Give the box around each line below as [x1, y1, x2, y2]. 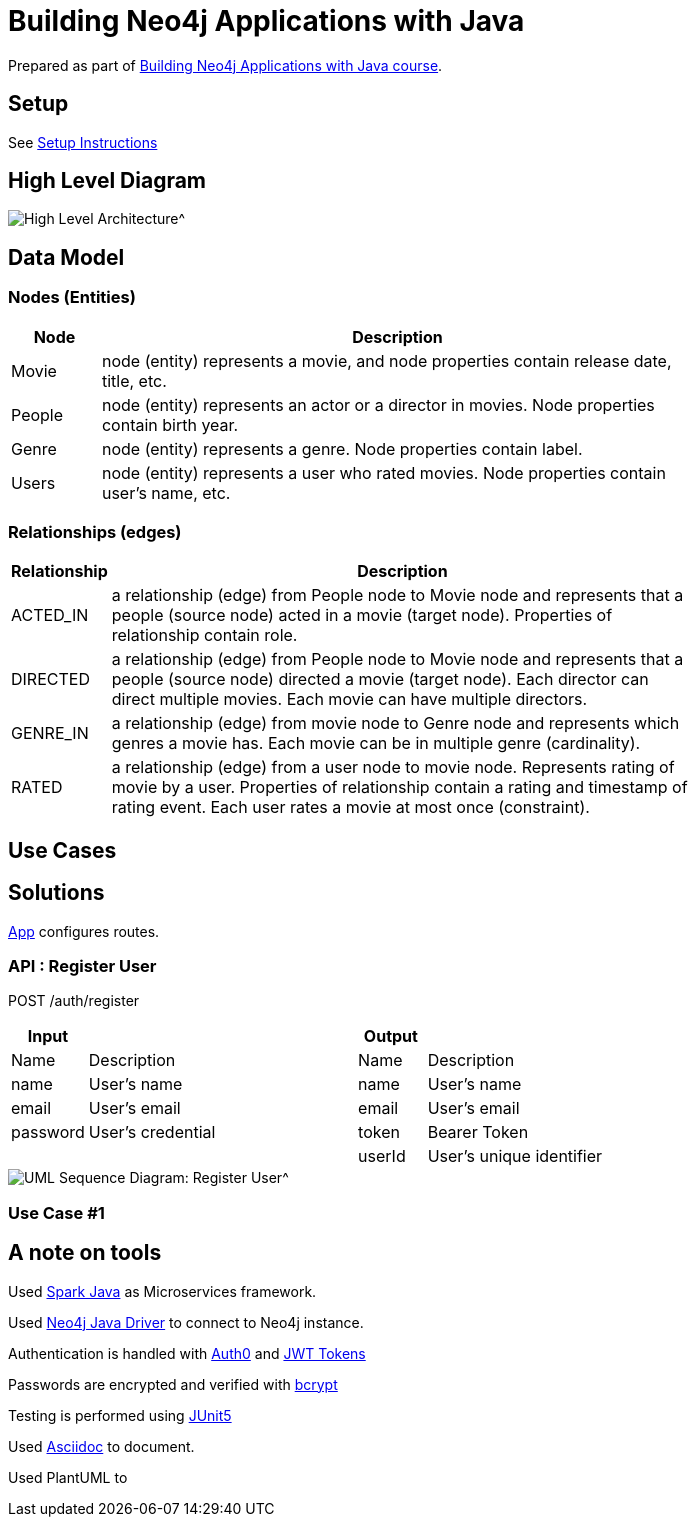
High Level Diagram [8, 168, 207, 194]
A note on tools [8, 1240, 162, 1266]
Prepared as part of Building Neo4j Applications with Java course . [8, 56, 443, 74]
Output [363, 1026, 418, 1047]
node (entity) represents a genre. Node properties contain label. [101, 438, 583, 459]
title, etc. [101, 370, 167, 391]
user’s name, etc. [101, 482, 231, 503]
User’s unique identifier [427, 1146, 603, 1167]
